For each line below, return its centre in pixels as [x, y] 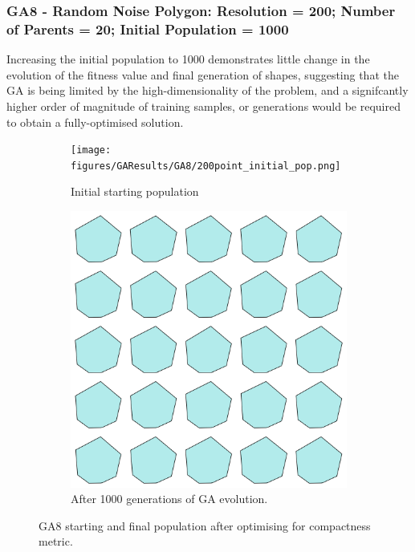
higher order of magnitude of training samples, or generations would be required [203, 106]
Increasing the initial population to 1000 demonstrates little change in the [188, 59]
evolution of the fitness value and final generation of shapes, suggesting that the [203, 74]
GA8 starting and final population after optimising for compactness [205, 525]
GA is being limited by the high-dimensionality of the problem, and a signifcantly [207, 90]
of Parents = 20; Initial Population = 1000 [148, 28]
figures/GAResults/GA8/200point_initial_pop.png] [206, 166]
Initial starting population [135, 191]
